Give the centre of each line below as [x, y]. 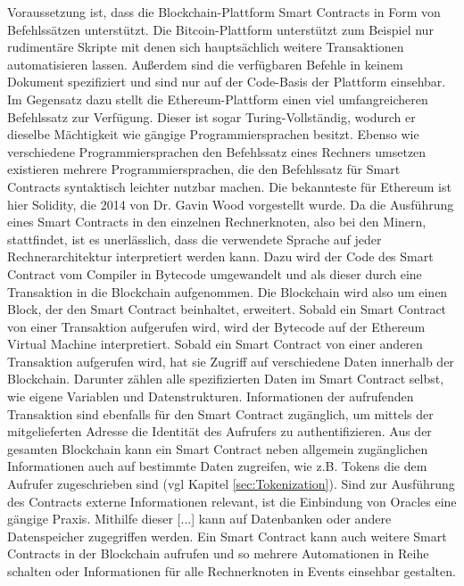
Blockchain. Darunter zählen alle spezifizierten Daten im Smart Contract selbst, [226, 379]
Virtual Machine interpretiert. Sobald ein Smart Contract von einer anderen [215, 344]
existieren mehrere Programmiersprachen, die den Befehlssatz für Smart [204, 169]
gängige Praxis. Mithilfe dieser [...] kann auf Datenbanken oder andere [199, 519]
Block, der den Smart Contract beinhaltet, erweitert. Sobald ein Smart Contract [227, 309]
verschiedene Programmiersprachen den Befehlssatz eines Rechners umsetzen [217, 151]
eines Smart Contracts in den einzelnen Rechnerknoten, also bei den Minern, [217, 222]
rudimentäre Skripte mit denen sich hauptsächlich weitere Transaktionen [206, 47]
